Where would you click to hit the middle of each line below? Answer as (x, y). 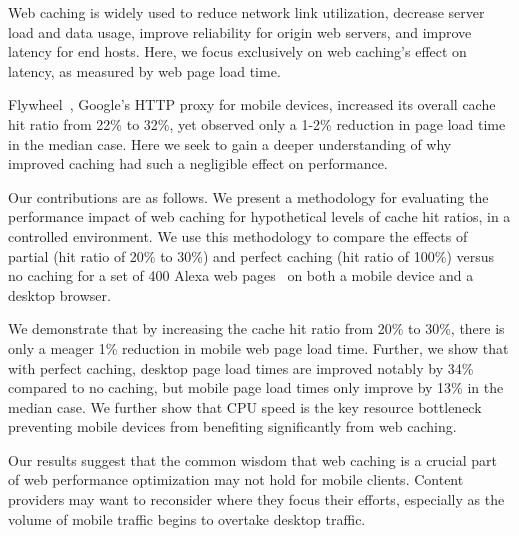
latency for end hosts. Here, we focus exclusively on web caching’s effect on (237, 51)
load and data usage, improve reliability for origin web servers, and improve (240, 31)
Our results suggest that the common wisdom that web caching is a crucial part (253, 459)
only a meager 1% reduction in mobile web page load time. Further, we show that (258, 347)
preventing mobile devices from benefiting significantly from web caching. (232, 426)
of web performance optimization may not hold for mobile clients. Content (236, 479)
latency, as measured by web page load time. (144, 70)
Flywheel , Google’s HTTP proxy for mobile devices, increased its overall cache (252, 104)
